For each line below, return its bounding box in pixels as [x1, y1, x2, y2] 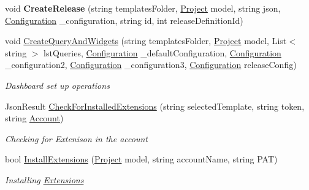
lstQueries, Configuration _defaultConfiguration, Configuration [44, 46, 281, 59]
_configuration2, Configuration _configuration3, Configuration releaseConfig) [5, 58, 297, 71]
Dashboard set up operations [5, 78, 110, 91]
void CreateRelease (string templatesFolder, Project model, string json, [5, 2, 281, 14]
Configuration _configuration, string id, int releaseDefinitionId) [5, 13, 243, 26]
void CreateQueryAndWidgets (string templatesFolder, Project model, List [5, 34, 287, 47]
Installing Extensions [5, 173, 84, 186]
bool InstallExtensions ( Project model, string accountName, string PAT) [5, 153, 278, 165]
